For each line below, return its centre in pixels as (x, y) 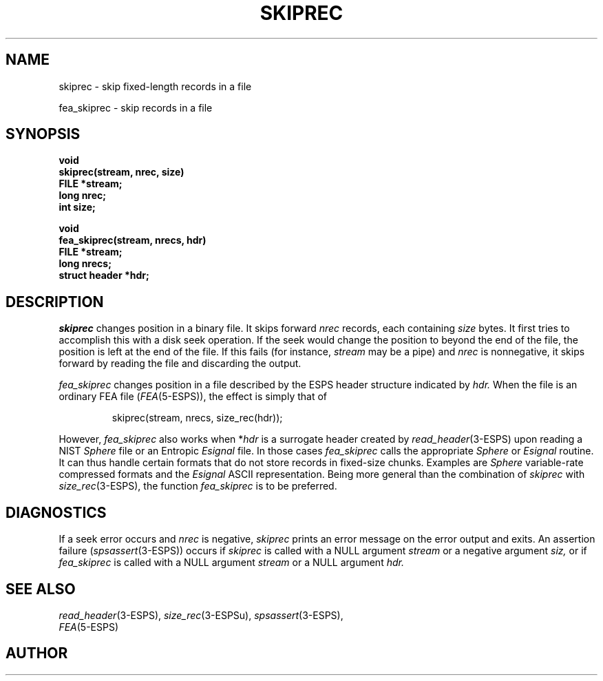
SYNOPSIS (43, 134)
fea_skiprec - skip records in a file (136, 107)
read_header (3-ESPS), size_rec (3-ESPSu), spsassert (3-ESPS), (201, 615)
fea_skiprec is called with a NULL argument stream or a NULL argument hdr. (231, 563)
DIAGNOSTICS (56, 512)
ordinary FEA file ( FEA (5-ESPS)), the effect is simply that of (193, 397)
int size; (77, 207)
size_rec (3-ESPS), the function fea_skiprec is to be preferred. (198, 486)
